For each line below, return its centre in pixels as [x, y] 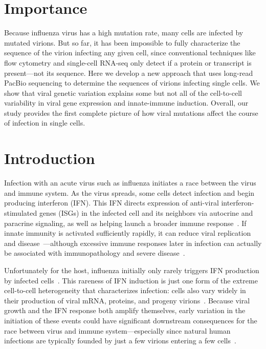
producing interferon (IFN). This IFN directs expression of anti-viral [112, 203]
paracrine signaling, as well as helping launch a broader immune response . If [125, 223]
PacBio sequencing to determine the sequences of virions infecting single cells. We [132, 83]
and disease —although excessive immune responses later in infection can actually [133, 243]
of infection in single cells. [45, 123]
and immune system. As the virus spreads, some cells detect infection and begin [129, 192]
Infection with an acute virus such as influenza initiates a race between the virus [130, 183]
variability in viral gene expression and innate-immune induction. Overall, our [126, 103]
